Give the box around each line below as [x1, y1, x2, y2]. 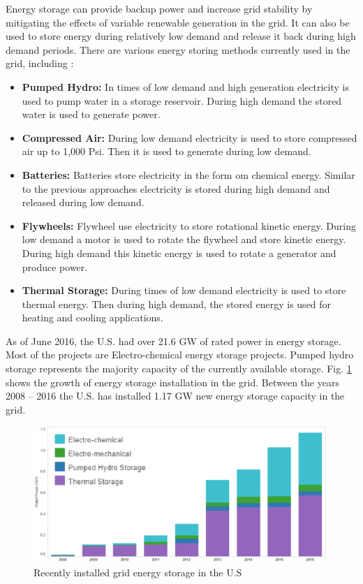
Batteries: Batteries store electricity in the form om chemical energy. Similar [22, 167, 355, 182]
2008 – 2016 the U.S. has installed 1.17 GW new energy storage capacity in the [6, 388, 345, 403]
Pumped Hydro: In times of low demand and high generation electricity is [22, 79, 349, 94]
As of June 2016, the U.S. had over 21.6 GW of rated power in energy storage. [6, 333, 341, 348]
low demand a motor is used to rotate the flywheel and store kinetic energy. [22, 232, 346, 247]
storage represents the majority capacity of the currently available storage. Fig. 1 [6, 361, 352, 376]
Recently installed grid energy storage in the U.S [34, 564, 242, 579]
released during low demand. [22, 195, 145, 210]
